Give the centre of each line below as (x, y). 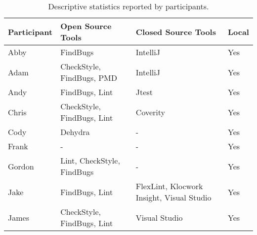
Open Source (86, 26)
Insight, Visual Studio (173, 197)
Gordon (21, 166)
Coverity (150, 112)
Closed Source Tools (176, 32)
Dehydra (75, 132)
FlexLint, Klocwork (169, 186)
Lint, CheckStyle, (90, 160)
